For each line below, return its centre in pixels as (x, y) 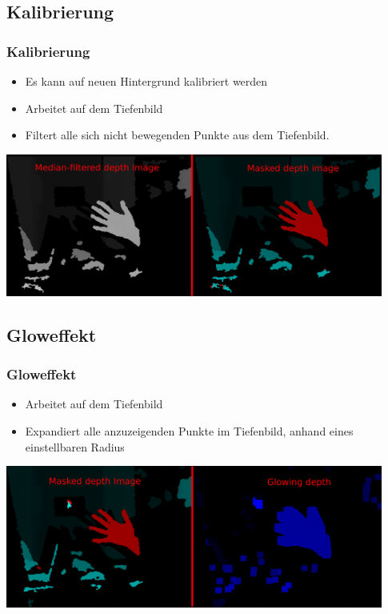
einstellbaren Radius (75, 446)
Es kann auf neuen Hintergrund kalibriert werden (146, 81)
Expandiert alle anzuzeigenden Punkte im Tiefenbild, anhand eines (189, 431)
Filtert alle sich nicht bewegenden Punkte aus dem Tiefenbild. (177, 135)
